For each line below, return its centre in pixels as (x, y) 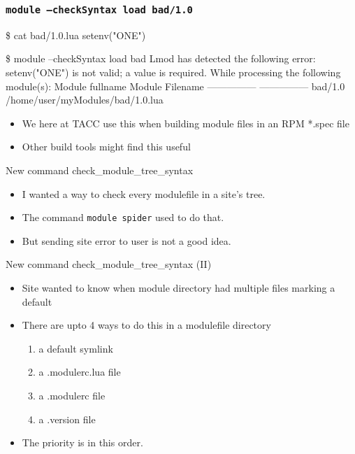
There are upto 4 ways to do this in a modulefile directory (146, 325)
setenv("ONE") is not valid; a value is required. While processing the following (173, 72)
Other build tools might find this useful (106, 147)
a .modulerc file (72, 395)
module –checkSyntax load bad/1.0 (99, 9)
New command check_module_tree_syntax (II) (109, 264)
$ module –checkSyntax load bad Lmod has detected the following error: (161, 58)
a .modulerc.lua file (80, 372)
